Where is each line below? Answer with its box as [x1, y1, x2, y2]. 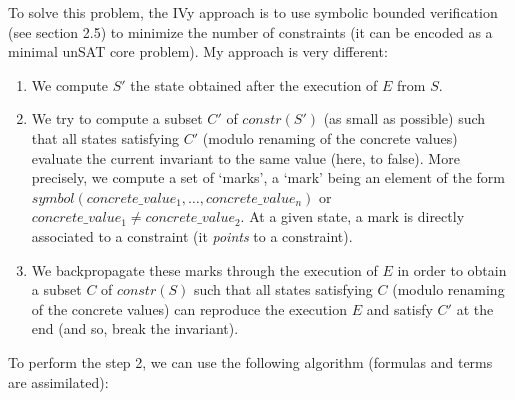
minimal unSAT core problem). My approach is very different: [8, 41, 388, 62]
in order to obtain [397, 259, 507, 280]
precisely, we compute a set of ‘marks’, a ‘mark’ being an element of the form [31, 167, 506, 188]
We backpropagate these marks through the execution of [31, 259, 378, 280]
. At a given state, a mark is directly [240, 206, 465, 227]
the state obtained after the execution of [130, 74, 378, 95]
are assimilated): [8, 371, 109, 392]
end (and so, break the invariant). [31, 318, 239, 339]
